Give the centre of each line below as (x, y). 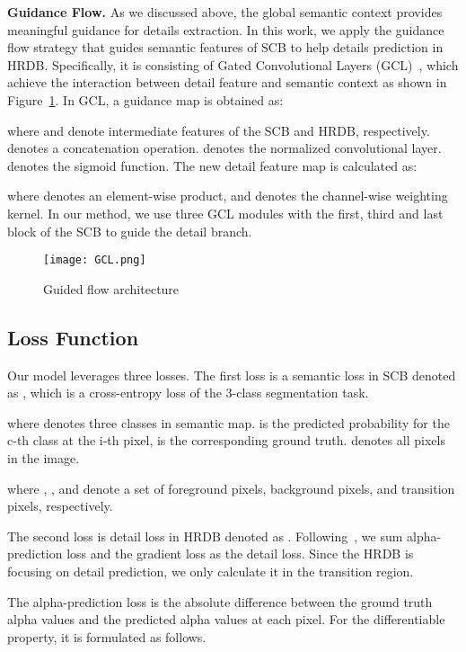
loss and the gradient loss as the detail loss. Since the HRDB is (240, 554)
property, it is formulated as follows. (107, 636)
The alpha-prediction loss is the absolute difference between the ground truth (220, 601)
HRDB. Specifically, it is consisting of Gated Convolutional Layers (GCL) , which (233, 64)
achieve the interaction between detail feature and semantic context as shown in (227, 82)
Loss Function (73, 337)
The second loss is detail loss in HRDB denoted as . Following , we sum (205, 536)
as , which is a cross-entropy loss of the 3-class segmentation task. (188, 393)
